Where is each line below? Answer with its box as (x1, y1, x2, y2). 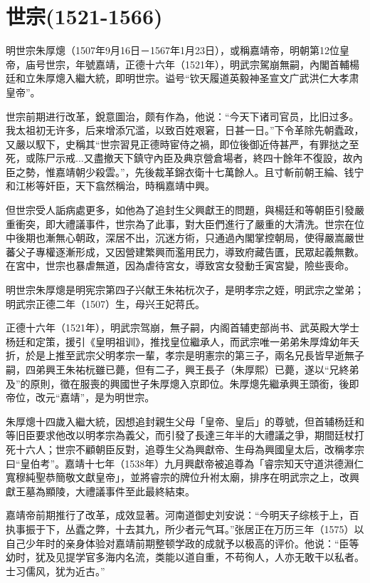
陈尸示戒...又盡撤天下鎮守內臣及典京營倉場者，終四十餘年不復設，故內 (35, 150, 363, 165)
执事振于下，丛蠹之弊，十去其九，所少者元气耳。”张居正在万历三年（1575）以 (6, 521, 364, 536)
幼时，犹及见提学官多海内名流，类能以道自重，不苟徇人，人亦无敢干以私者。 (6, 550, 364, 564)
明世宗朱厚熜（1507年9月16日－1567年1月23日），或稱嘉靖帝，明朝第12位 (6, 43, 339, 58)
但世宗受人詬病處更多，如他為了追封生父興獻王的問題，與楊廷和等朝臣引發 (6, 202, 354, 217)
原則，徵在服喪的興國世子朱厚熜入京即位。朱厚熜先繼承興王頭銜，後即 (30, 376, 359, 391)
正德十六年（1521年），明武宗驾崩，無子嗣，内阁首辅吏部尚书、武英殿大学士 (6, 320, 359, 335)
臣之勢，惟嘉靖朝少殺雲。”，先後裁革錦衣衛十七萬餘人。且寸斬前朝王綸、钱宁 (6, 164, 364, 179)
